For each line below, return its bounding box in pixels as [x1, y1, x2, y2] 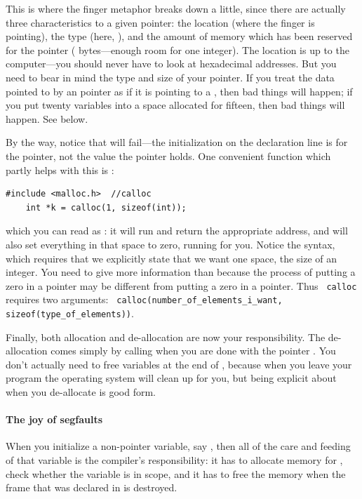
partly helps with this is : [6, 162, 114, 177]
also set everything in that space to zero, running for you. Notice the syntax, [6, 237, 335, 251]
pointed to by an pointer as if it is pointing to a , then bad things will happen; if [6, 84, 353, 98]
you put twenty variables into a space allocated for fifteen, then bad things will [6, 98, 345, 112]
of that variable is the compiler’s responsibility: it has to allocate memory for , [6, 453, 343, 467]
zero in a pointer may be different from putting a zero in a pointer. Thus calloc [6, 278, 357, 293]
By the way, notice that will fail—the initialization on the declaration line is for [6, 135, 348, 149]
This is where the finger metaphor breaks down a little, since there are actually [6, 1, 346, 15]
